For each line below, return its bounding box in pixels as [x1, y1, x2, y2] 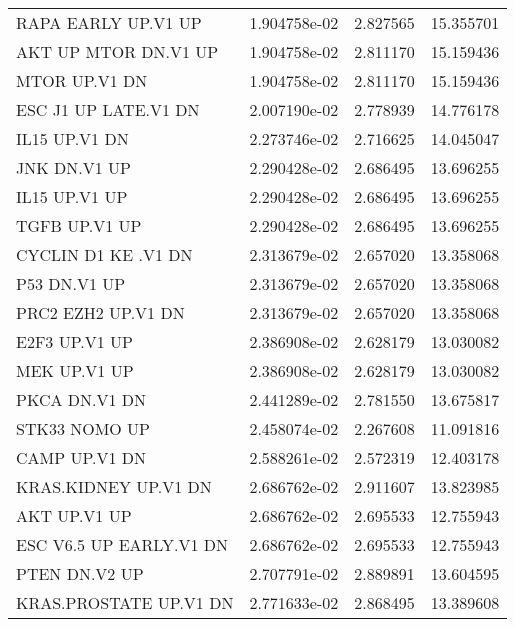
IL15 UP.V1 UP [16, 185, 128, 208]
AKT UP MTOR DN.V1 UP [16, 40, 219, 63]
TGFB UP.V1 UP [16, 214, 142, 237]
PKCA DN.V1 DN [16, 388, 147, 411]
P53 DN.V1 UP [16, 272, 126, 295]
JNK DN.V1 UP [16, 156, 131, 179]
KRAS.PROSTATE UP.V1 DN [16, 591, 234, 614]
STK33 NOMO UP [16, 417, 151, 440]
